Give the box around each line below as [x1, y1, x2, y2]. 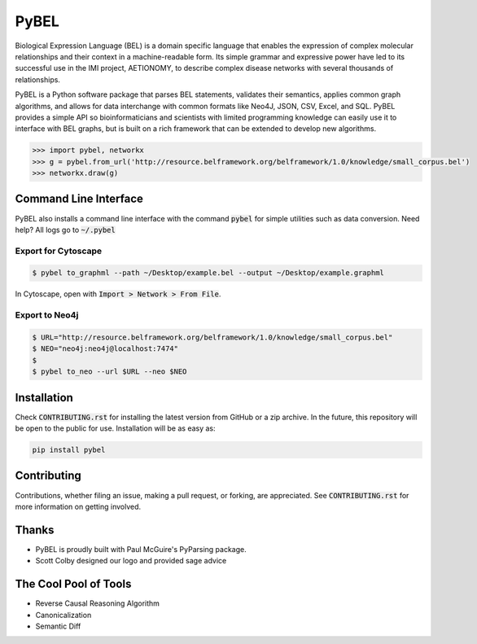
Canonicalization [35, 610, 92, 620]
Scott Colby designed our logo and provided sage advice [35, 556, 227, 566]
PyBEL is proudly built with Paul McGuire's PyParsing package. [35, 544, 247, 554]
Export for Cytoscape [15, 245, 103, 256]
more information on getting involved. [15, 502, 142, 511]
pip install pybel [32, 445, 106, 455]
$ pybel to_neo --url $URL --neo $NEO [32, 367, 187, 376]
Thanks [15, 523, 55, 537]
